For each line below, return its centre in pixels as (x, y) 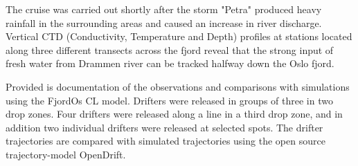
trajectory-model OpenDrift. (66, 154)
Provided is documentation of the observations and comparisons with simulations (178, 86)
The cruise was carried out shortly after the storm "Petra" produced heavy (164, 9)
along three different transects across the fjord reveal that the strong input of (170, 49)
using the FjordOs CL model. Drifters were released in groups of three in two (169, 100)
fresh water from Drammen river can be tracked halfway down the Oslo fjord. (170, 63)
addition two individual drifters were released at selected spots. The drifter (164, 127)
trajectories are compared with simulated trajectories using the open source (165, 141)
